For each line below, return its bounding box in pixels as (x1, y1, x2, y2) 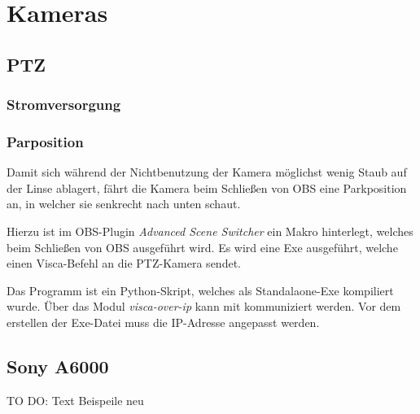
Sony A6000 (7, 353, 109, 378)
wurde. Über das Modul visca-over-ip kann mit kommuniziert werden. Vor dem (7, 298, 401, 315)
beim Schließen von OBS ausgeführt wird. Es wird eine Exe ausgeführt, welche (7, 238, 398, 255)
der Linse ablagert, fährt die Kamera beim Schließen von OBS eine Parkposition (7, 179, 407, 196)
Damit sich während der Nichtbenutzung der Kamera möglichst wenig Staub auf (7, 163, 407, 181)
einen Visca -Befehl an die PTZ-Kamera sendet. (7, 255, 241, 272)
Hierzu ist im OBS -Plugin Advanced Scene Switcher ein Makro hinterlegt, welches (7, 223, 413, 239)
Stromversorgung (7, 94, 121, 115)
